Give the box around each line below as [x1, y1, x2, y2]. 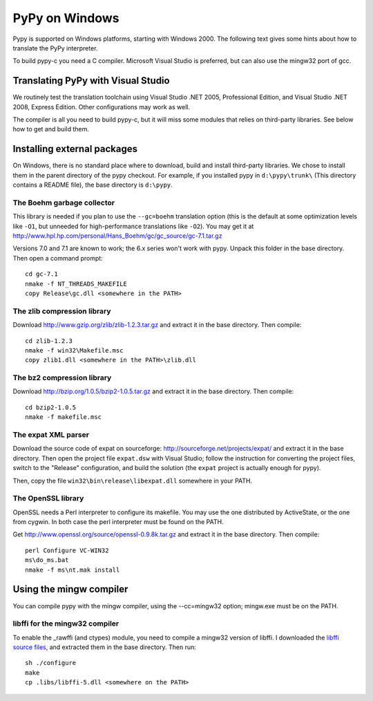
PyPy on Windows [12, 10, 119, 26]
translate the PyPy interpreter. [12, 44, 98, 52]
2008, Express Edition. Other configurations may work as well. [12, 102, 190, 111]
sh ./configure [25, 659, 77, 667]
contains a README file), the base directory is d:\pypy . [12, 180, 173, 189]
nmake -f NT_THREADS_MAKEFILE [25, 280, 128, 288]
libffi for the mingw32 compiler [12, 619, 119, 628]
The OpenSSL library [12, 494, 84, 503]
